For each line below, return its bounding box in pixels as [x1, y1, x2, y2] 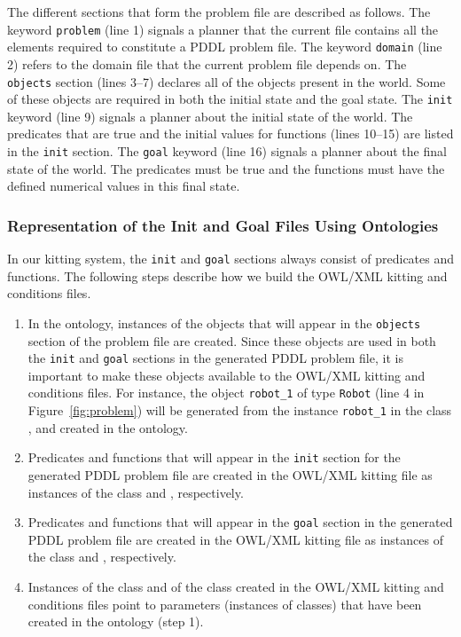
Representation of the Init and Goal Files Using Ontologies [7, 214, 439, 236]
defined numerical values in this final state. [7, 177, 240, 195]
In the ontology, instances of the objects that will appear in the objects [27, 313, 421, 332]
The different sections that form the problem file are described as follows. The [7, 3, 431, 20]
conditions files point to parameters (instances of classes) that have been [27, 594, 422, 613]
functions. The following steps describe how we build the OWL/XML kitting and [7, 266, 448, 285]
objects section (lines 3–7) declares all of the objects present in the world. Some [7, 72, 446, 90]
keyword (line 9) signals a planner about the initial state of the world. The [7, 106, 413, 125]
